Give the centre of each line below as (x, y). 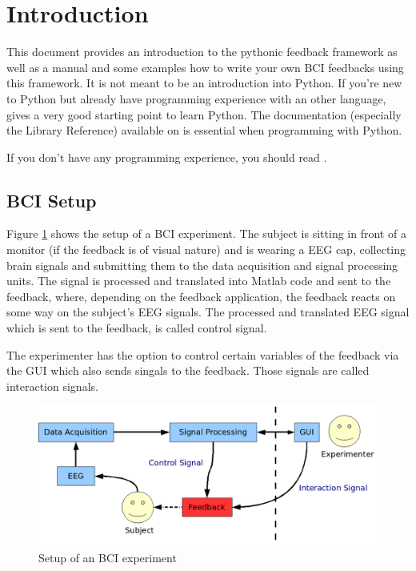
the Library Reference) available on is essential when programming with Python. (204, 130)
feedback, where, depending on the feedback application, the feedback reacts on (201, 296)
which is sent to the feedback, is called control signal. (137, 328)
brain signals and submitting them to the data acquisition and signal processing (202, 265)
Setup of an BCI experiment (108, 557)
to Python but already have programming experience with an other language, (196, 98)
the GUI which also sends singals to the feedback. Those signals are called (188, 370)
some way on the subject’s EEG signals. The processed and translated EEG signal (208, 312)
